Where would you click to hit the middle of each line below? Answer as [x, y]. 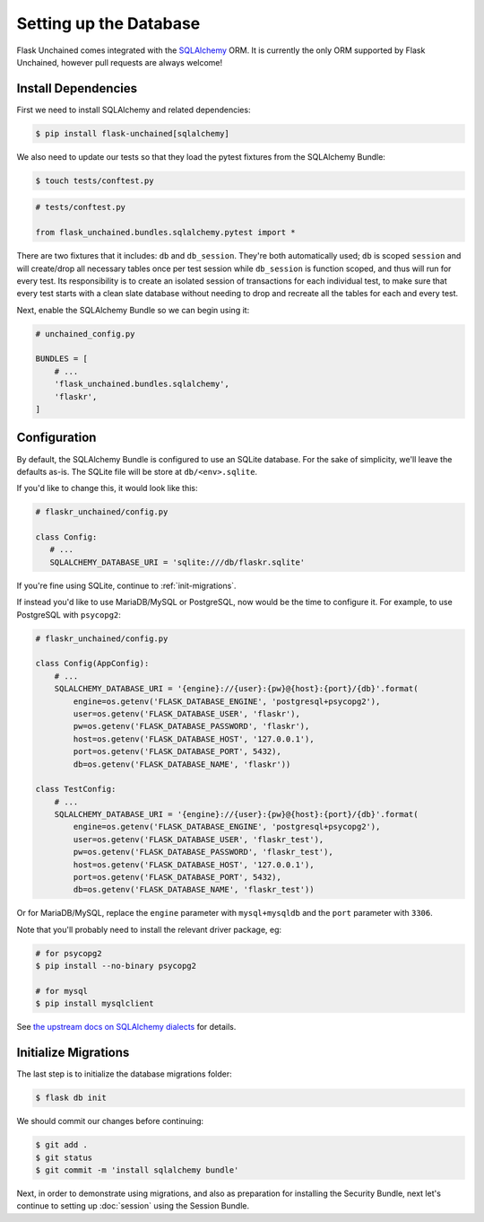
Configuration [56, 438]
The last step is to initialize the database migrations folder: [124, 1074]
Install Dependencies [77, 88]
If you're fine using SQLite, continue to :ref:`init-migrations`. [126, 585]
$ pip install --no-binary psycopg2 [116, 966]
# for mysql [62, 991]
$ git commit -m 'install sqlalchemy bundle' [137, 1170]
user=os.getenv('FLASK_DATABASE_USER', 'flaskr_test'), [199, 839]
